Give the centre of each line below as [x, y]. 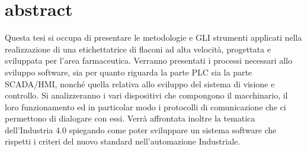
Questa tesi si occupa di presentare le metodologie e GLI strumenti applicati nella [153, 37]
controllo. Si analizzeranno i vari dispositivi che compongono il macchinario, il [146, 95]
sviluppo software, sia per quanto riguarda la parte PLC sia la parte [129, 72]
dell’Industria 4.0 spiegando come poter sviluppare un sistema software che [141, 129]
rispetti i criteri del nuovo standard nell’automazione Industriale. [123, 141]
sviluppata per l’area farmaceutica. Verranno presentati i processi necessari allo [148, 60]
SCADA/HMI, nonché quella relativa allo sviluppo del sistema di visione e [140, 83]
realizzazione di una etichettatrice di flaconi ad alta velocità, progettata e [138, 49]
